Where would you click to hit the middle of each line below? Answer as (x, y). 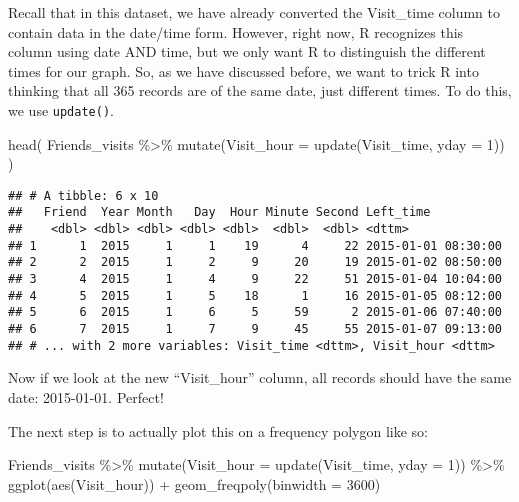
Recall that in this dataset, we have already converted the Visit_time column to (254, 12)
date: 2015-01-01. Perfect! (86, 396)
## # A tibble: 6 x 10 (83, 195)
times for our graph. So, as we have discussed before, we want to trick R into (243, 70)
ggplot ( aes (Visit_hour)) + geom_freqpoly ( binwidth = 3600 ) (194, 483)
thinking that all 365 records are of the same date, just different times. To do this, (260, 90)
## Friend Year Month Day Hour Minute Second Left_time (219, 212)
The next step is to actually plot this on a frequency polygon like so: (218, 430)
